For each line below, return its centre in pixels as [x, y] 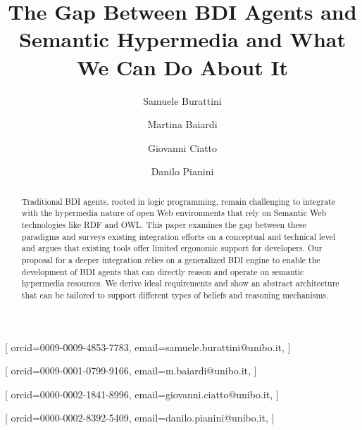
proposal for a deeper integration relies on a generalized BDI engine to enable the [171, 259]
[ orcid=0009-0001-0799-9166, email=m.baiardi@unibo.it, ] [131, 371]
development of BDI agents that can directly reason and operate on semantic [163, 271]
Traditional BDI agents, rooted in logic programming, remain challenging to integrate [178, 201]
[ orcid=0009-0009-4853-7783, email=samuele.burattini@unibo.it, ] [148, 347]
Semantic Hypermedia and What [182, 39]
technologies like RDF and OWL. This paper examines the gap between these [164, 224]
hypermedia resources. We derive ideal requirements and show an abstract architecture [180, 283]
